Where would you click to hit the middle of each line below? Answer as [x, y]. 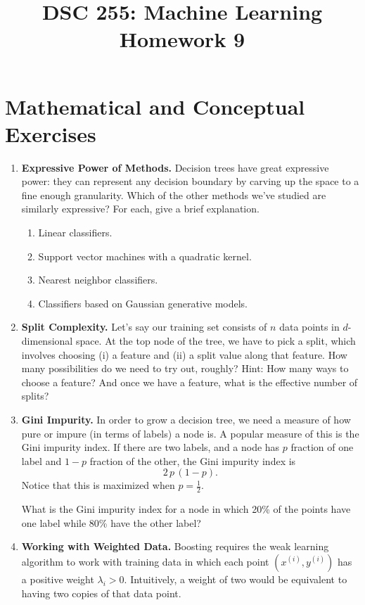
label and [41, 460]
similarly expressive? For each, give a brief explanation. [140, 209]
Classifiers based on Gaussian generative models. [143, 303]
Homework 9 [182, 39]
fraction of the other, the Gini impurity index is [193, 460]
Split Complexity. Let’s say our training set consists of [144, 327]
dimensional [47, 341]
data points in [309, 327]
